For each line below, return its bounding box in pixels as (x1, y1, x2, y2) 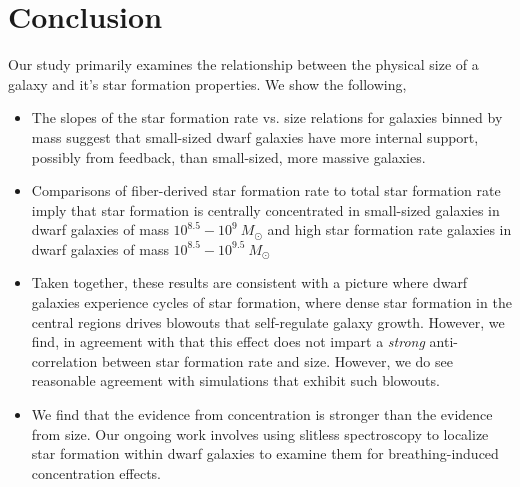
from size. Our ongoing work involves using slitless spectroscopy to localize (31, 423, 489, 444)
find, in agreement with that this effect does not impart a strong (31, 331, 425, 352)
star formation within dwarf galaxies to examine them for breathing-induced (31, 443, 499, 464)
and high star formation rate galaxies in (267, 219, 512, 240)
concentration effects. (31, 462, 162, 483)
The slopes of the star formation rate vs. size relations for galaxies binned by (31, 107, 503, 128)
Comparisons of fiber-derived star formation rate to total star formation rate (31, 180, 501, 201)
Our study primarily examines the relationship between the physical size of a (8, 54, 479, 75)
